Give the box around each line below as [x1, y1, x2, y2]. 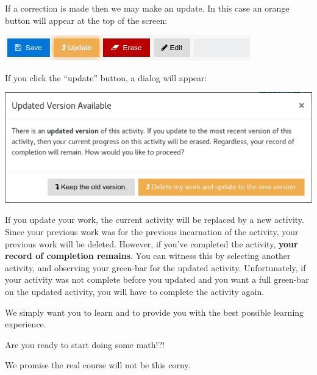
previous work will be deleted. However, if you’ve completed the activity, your [5, 237, 298, 250]
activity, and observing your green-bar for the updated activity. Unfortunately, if [5, 261, 306, 274]
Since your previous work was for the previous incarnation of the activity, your [5, 225, 299, 238]
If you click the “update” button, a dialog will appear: [5, 71, 207, 84]
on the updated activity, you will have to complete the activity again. [5, 285, 265, 297]
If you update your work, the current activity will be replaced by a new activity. [5, 213, 304, 226]
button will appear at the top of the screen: [5, 13, 168, 26]
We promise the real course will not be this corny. [5, 359, 191, 371]
